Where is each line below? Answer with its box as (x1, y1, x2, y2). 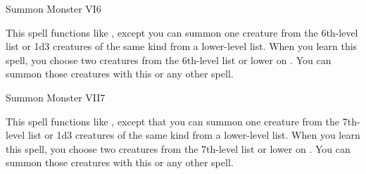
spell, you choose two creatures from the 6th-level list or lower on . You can (6, 52, 332, 67)
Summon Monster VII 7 (6, 89, 106, 104)
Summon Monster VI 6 (6, 1, 101, 15)
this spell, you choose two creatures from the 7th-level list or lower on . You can (6, 141, 351, 156)
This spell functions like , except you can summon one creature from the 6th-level (6, 25, 358, 39)
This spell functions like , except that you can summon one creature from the (6, 113, 340, 128)
